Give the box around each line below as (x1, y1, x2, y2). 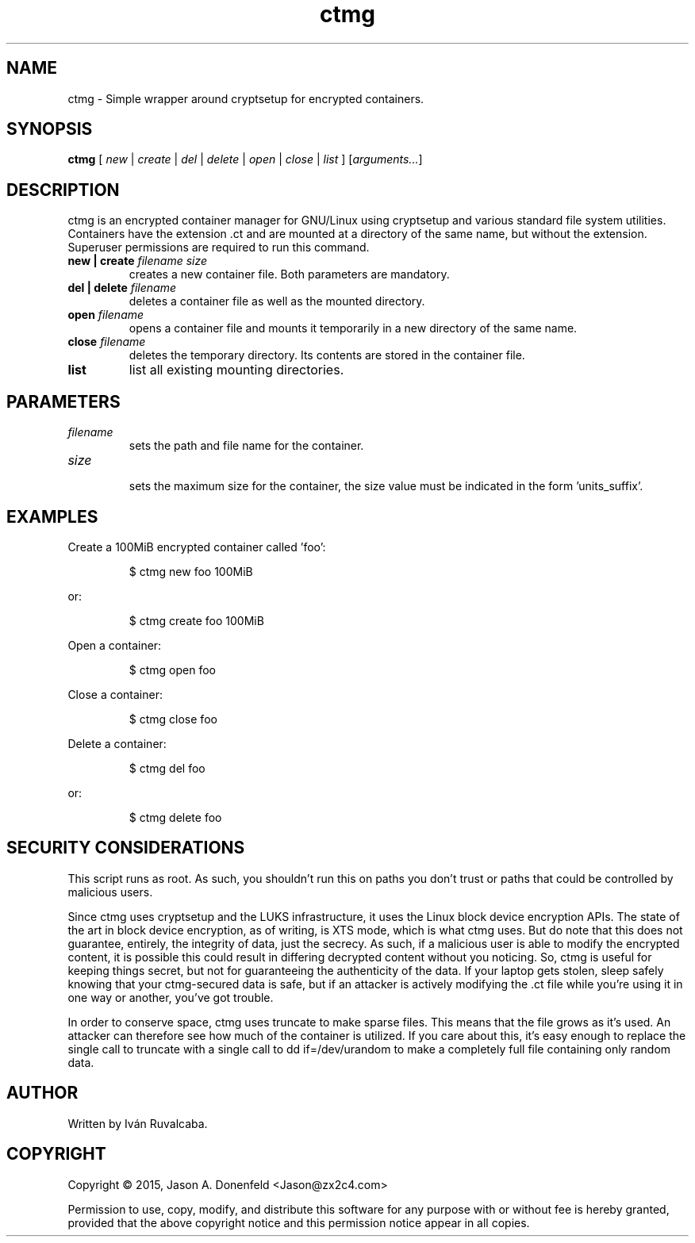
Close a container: (67, 687, 163, 701)
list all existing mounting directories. (129, 362, 344, 378)
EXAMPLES (6, 506, 98, 527)
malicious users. (67, 884, 153, 899)
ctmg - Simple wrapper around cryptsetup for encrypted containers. (67, 91, 424, 106)
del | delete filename (67, 281, 177, 295)
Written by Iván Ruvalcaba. (67, 1116, 208, 1130)
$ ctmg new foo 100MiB (129, 564, 253, 578)
